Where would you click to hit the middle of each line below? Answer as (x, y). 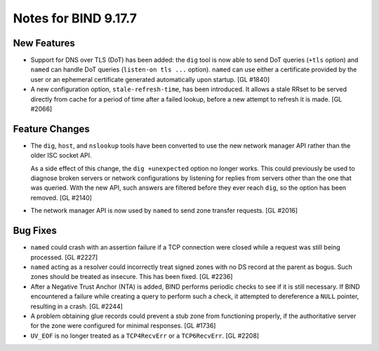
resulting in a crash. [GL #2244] (77, 306)
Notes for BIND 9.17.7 (75, 18)
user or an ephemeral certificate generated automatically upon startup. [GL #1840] (150, 79)
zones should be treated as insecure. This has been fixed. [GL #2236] (132, 277)
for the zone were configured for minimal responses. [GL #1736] (123, 326)
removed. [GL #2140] (61, 198)
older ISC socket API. (61, 156)
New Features (44, 43)
